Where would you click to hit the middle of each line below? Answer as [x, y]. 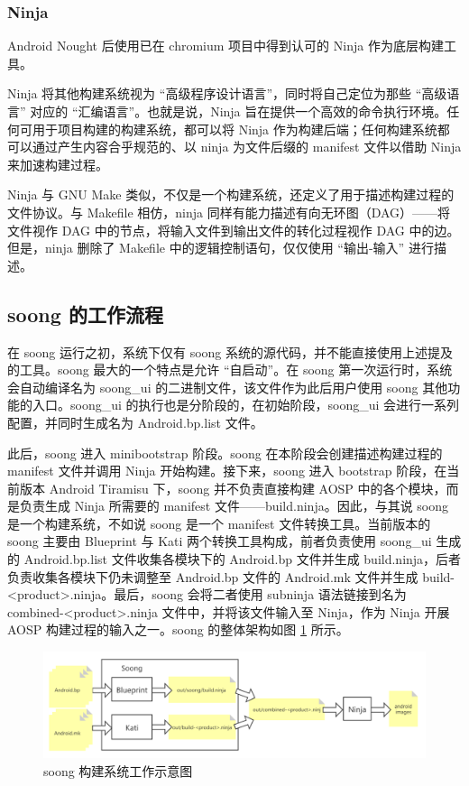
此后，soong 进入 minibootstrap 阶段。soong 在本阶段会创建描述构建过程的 [225, 453]
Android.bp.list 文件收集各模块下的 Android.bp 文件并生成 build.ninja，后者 [243, 559]
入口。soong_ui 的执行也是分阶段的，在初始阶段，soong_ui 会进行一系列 [246, 405]
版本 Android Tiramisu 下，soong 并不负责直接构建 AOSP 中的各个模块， [233, 488]
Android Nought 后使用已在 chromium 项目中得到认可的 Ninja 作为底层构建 [225, 46]
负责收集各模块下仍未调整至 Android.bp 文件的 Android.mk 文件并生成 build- [231, 576]
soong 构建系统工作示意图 [118, 770]
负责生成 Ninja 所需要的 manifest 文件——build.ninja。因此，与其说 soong [234, 506]
